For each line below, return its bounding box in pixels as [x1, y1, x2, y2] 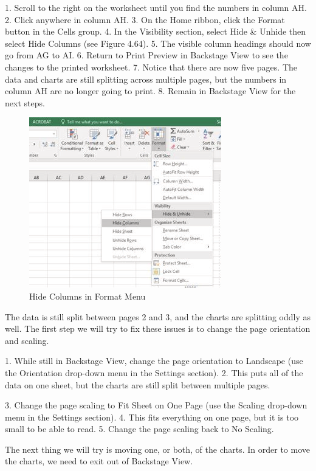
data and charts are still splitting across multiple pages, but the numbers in [5, 72, 287, 85]
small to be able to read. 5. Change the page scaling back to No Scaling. [5, 422, 274, 435]
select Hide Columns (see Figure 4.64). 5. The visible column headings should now [5, 36, 311, 49]
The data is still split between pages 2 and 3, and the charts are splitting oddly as [5, 310, 311, 323]
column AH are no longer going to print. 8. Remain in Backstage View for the [5, 84, 296, 97]
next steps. [5, 96, 45, 109]
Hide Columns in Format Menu [29, 289, 146, 302]
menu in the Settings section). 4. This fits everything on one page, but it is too [5, 410, 299, 423]
